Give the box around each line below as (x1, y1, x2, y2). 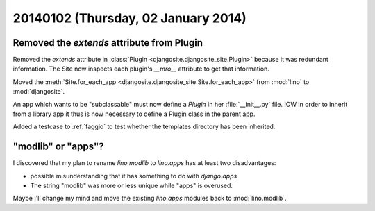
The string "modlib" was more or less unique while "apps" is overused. (30, 181, 233, 190)
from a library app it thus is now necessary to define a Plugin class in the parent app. (12, 110, 256, 118)
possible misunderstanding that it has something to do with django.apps (30, 171, 237, 180)
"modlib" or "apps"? (12, 141, 104, 153)
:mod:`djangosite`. (12, 87, 65, 96)
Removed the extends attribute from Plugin (12, 37, 203, 49)
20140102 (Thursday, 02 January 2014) (12, 10, 247, 26)
